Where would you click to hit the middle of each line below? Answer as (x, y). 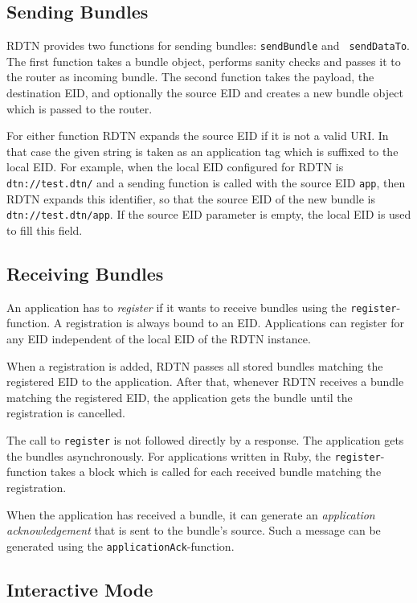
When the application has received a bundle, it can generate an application (191, 514)
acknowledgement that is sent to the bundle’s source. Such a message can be (194, 530)
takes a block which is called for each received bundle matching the (216, 472)
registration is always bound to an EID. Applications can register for (235, 323)
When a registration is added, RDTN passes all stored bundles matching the (195, 365)
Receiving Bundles (85, 273)
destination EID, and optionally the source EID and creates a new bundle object (205, 93)
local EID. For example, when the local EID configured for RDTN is (175, 167)
